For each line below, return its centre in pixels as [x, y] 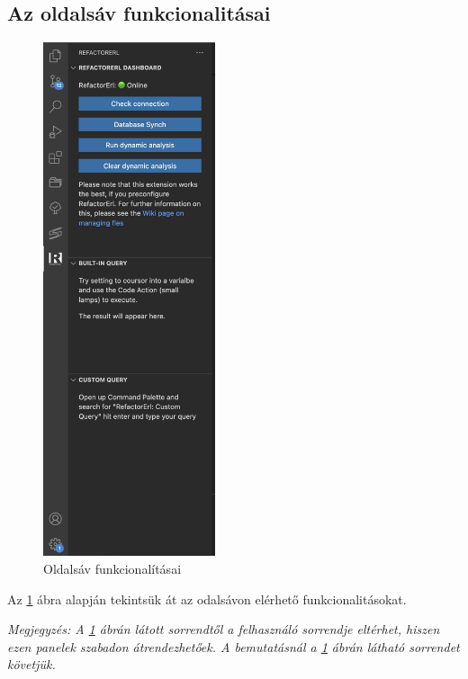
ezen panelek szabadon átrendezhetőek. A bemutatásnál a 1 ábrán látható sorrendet [234, 646]
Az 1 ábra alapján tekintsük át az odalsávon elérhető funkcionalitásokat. [207, 599]
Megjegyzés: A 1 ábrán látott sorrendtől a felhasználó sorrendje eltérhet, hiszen [224, 629]
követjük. [31, 664]
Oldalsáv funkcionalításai [112, 569]
